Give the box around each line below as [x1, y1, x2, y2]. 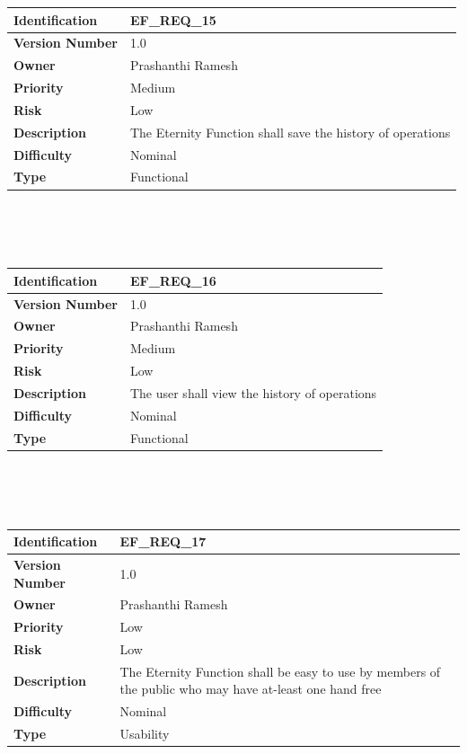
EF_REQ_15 [129, 10, 216, 29]
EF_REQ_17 [119, 532, 207, 551]
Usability [119, 724, 170, 743]
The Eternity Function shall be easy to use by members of [119, 661, 441, 680]
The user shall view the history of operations [129, 384, 377, 402]
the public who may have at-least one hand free [119, 679, 382, 698]
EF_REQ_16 [129, 271, 216, 289]
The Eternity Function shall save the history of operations [129, 122, 451, 141]
